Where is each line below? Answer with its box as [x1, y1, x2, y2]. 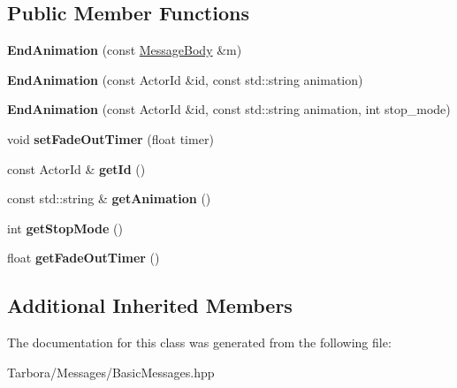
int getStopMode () [7, 218, 123, 237]
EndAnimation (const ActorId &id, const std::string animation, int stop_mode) [7, 100, 451, 118]
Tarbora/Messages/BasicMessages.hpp [7, 362, 215, 381]
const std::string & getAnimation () [7, 189, 211, 208]
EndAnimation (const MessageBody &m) [7, 41, 242, 59]
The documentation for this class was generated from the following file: [7, 333, 392, 352]
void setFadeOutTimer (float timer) [7, 129, 214, 148]
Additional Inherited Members [7, 292, 293, 319]
